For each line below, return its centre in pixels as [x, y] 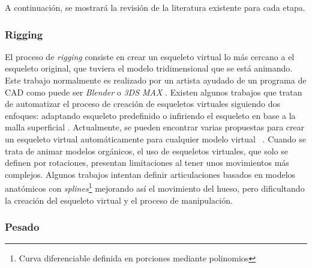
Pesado [22, 227]
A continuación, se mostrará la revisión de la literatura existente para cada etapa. [155, 7]
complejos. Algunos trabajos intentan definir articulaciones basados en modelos [150, 174]
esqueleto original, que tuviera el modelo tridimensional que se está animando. [149, 68]
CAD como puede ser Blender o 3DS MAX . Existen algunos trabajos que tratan [154, 92]
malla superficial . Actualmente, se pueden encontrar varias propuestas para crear [155, 127]
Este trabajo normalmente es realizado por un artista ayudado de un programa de [156, 80]
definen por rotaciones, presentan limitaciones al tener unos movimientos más [147, 163]
